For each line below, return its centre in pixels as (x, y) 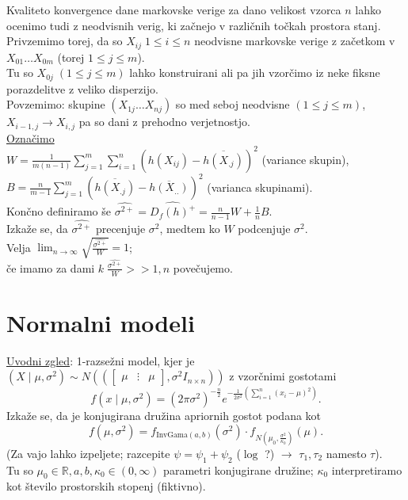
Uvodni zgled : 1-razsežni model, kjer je (101, 360)
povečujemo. (203, 267)
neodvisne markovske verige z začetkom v (295, 41)
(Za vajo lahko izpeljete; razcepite (88, 453)
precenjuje (120, 229)
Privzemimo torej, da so (65, 41)
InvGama (172, 435)
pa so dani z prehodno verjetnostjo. (164, 122)
